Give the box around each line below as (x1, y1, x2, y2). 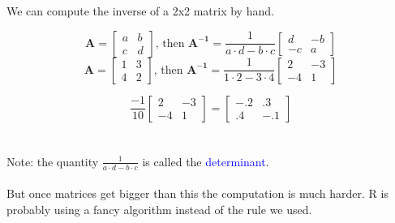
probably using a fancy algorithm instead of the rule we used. (6, 200, 312, 217)
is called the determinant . (142, 152, 269, 169)
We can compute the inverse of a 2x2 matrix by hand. (6, 2, 274, 19)
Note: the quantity (6, 152, 99, 169)
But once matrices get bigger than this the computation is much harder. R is (6, 185, 389, 202)
